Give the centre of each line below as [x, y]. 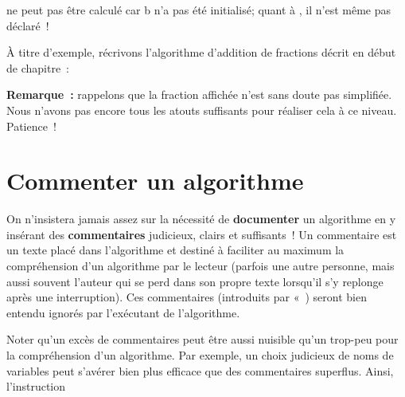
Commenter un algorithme [155, 181]
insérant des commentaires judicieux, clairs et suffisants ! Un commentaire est [202, 234]
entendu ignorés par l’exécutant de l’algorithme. [123, 312]
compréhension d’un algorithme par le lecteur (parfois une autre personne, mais [201, 266]
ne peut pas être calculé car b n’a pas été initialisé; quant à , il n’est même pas [199, 10]
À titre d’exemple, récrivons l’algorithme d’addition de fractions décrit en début [201, 52]
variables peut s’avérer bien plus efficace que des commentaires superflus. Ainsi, [200, 370]
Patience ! [31, 126]
